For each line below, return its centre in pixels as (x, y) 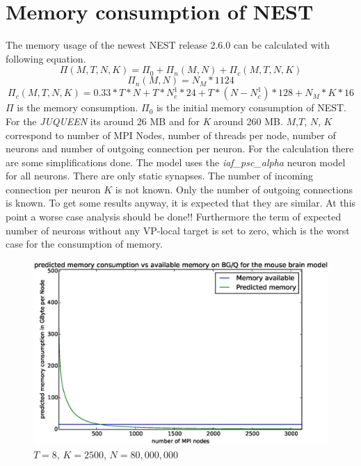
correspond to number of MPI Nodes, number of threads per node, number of (171, 135)
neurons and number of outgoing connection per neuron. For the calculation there (180, 148)
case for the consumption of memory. (84, 244)
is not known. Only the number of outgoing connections (234, 189)
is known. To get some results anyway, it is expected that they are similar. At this (181, 203)
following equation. (46, 58)
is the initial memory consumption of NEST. (251, 107)
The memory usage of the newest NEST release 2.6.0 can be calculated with (168, 45)
